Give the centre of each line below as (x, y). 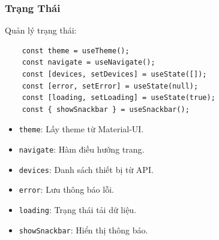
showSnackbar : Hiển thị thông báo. (83, 230)
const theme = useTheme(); (76, 51)
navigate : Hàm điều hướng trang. (82, 149)
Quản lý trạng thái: (41, 30)
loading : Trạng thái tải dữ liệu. (78, 209)
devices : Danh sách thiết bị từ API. (86, 169)
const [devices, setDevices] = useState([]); (114, 74)
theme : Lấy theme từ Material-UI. (81, 129)
